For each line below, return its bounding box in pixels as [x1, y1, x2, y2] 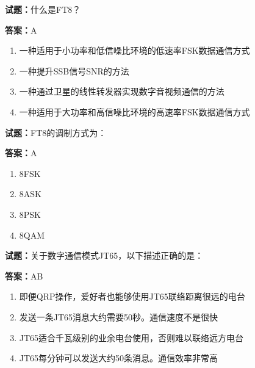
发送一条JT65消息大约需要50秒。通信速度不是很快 [19, 310, 218, 323]
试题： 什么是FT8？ [5, 3, 81, 15]
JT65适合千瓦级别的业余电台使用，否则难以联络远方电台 [19, 331, 244, 344]
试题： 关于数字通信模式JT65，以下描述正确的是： [5, 249, 204, 262]
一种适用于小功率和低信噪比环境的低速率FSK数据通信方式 [19, 44, 250, 57]
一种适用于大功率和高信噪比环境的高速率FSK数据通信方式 [19, 105, 250, 118]
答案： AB [5, 269, 43, 282]
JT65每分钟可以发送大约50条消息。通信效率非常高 [19, 352, 218, 364]
